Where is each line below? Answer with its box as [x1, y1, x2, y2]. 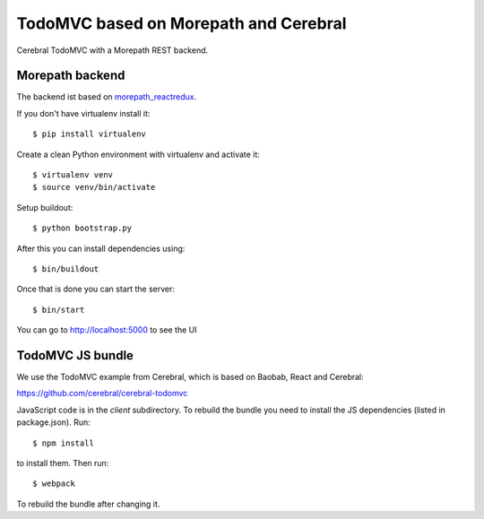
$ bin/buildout [32, 264, 99, 273]
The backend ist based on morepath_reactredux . [16, 91, 197, 102]
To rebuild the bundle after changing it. [16, 498, 160, 509]
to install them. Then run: [16, 458, 109, 468]
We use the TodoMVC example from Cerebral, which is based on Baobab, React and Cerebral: [16, 372, 365, 383]
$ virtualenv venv [32, 170, 114, 180]
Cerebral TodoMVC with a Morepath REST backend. [16, 45, 209, 56]
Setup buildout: [16, 202, 73, 212]
